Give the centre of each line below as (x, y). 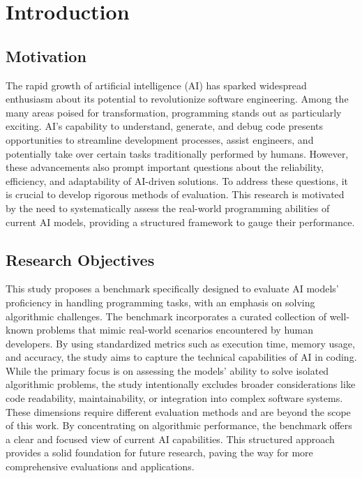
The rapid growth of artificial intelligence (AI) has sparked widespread (156, 85)
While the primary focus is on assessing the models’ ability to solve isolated (167, 370)
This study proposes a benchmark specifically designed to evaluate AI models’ (172, 289)
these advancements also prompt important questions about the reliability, (165, 167)
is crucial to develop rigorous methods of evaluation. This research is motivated (175, 194)
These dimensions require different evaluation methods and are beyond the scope (178, 411)
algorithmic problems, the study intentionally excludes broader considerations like (181, 384)
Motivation (46, 55)
